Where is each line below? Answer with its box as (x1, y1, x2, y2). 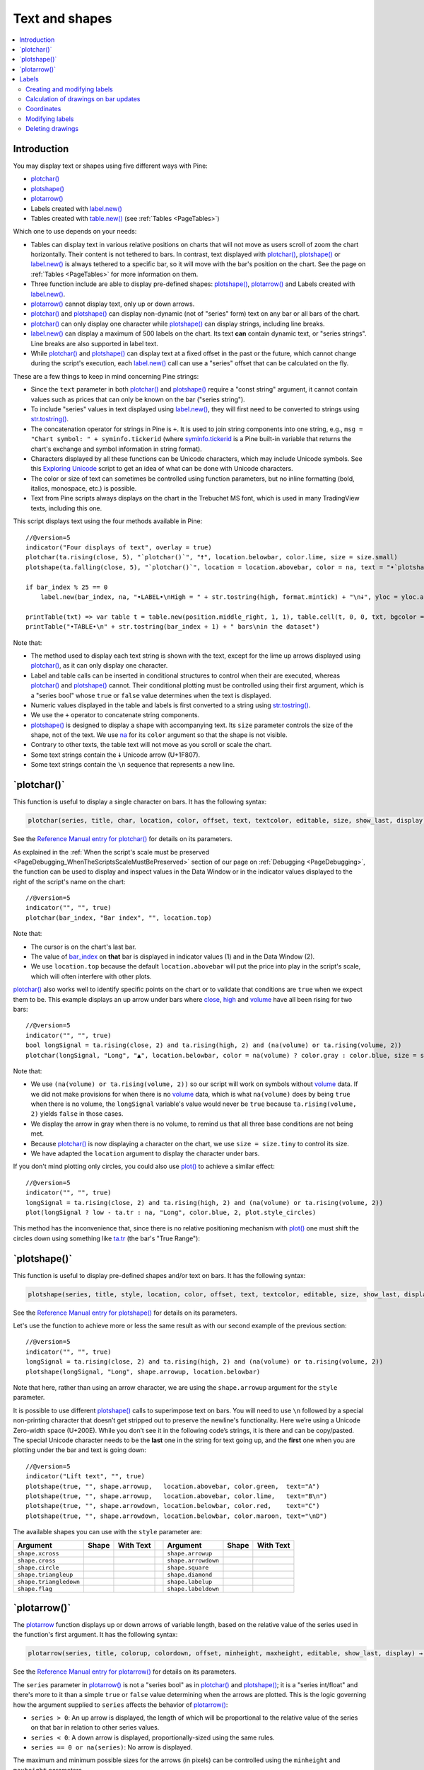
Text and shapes (13, 11, 112, 26)
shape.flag (17, 1585, 53, 1593)
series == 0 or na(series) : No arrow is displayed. (30, 1743, 193, 1752)
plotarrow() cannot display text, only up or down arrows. (30, 299, 195, 308)
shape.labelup (167, 1578, 213, 1586)
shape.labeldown (167, 1585, 219, 1593)
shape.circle (17, 1564, 59, 1572)
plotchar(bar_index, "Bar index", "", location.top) (25, 913, 212, 922)
